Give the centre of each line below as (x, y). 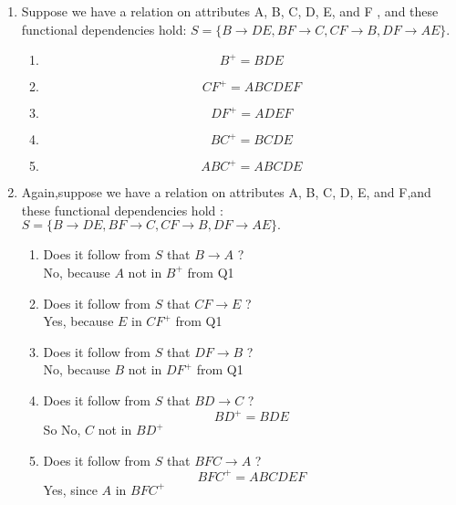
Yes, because (78, 321)
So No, (62, 430)
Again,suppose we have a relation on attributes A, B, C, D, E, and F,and (226, 192)
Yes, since (70, 489)
